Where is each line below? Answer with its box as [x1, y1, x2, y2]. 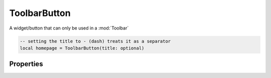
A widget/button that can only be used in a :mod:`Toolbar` [9, 25, 129, 31]
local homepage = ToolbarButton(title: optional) [20, 45, 145, 51]
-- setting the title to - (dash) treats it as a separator [20, 38, 171, 44]
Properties [9, 60, 43, 68]
